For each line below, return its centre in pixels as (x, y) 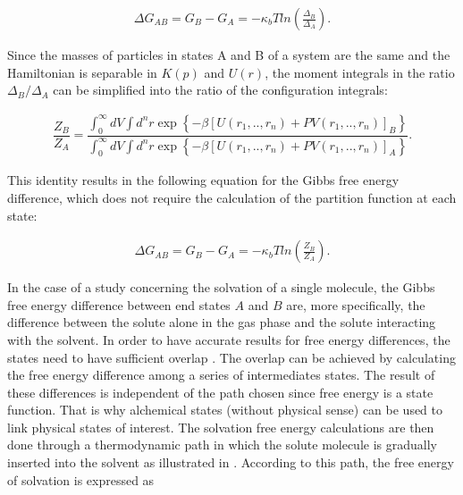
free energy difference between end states (119, 304)
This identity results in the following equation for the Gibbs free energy (203, 180)
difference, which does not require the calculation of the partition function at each (232, 197)
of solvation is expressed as (81, 479)
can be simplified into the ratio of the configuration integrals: (220, 90)
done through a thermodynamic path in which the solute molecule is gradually (222, 445)
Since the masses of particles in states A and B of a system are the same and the (229, 55)
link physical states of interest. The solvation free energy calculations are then (221, 427)
